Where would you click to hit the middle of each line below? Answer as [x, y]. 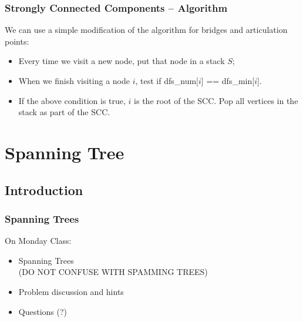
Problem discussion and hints [71, 291]
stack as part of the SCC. [64, 112]
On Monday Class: [38, 241]
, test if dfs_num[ [167, 80]
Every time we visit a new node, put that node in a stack [122, 61]
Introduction [44, 189]
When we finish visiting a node [74, 80]
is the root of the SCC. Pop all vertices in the [216, 100]
